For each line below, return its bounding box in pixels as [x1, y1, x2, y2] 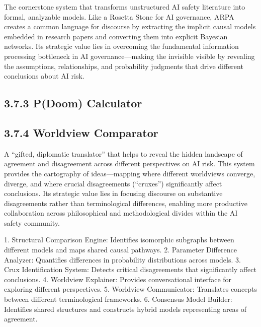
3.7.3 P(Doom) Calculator [4, 95, 142, 111]
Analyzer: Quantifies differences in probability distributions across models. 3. [4, 254, 241, 265]
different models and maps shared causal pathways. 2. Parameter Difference [4, 244, 237, 255]
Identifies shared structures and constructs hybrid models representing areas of [4, 303, 247, 314]
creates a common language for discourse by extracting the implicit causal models [4, 21, 256, 32]
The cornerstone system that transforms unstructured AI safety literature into [4, 2, 245, 12]
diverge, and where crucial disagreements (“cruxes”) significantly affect [4, 178, 222, 188]
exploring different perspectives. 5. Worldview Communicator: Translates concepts [4, 284, 257, 294]
